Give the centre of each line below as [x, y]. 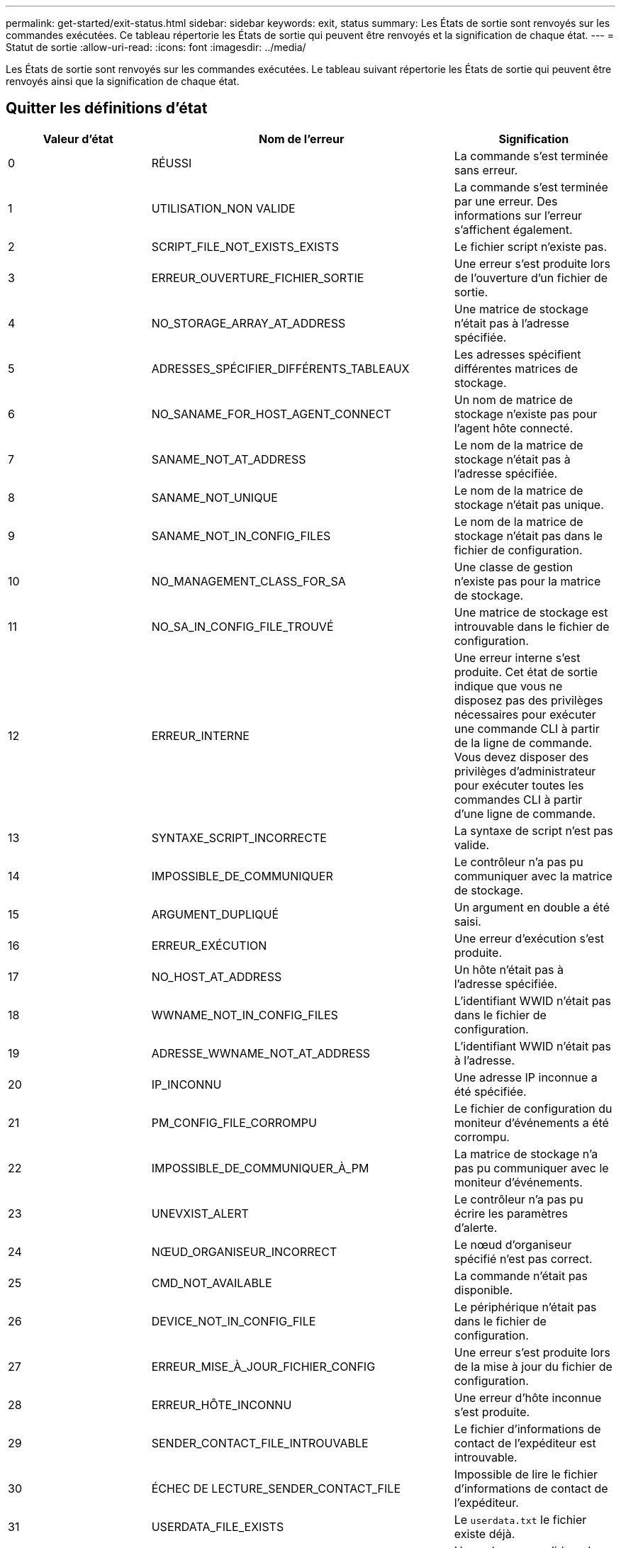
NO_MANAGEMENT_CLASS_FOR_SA [248, 581]
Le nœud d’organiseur [513, 1244]
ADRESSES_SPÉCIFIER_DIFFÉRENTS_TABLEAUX [280, 368]
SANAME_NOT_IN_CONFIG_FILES [241, 535]
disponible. [483, 1290]
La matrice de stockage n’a [526, 1154]
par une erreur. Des [506, 201]
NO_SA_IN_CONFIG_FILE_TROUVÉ [242, 626]
